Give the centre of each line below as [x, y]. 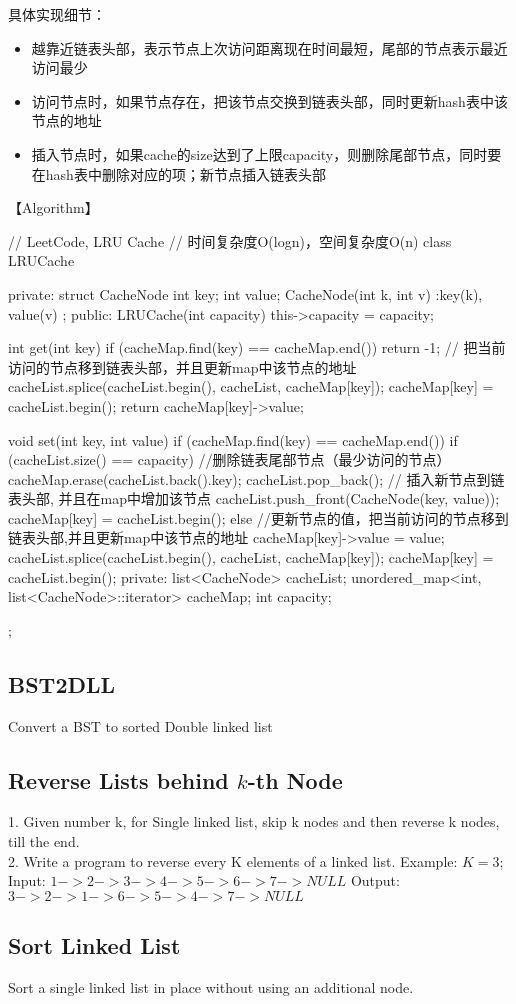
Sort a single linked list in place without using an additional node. [211, 987]
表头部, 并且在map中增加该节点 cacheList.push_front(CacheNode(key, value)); [254, 498]
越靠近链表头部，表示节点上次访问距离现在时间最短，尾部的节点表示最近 [269, 47]
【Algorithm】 [53, 207]
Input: [27, 880]
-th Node [295, 779]
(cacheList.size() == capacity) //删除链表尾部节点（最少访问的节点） [229, 459]
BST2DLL [62, 683]
